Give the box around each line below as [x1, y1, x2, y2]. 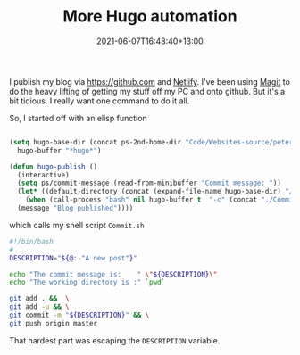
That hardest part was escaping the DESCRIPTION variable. [9, 334, 221, 345]
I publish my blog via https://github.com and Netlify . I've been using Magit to [9, 76, 290, 87]
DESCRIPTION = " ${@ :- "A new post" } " [9, 253, 138, 262]
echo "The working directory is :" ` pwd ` [9, 278, 166, 287]
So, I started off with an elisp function [9, 112, 147, 123]
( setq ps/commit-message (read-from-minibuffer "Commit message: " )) [17, 178, 281, 188]
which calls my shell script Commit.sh [9, 219, 145, 230]
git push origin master [9, 318, 98, 327]
